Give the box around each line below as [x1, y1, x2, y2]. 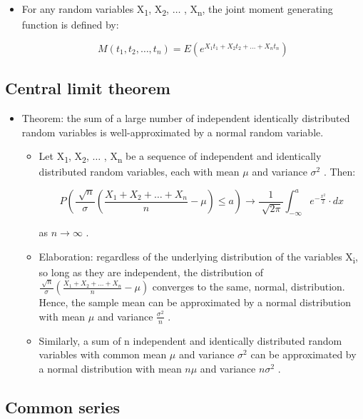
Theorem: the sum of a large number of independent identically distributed [21, 110, 350, 125]
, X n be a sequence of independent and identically [103, 148, 322, 165]
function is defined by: [21, 17, 119, 32]
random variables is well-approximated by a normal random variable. [21, 124, 324, 139]
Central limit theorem [5, 77, 170, 99]
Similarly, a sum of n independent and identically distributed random [39, 333, 342, 348]
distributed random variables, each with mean [39, 164, 240, 179]
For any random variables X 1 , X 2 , [21, 1, 169, 18]
